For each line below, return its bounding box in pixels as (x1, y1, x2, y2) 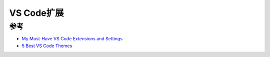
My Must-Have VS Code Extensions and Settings (21, 36, 122, 42)
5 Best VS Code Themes (21, 43, 72, 49)
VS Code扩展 (9, 7, 64, 18)
